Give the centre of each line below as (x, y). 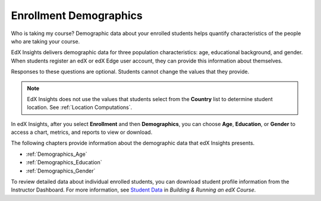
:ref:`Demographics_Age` (56, 154)
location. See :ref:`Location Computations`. (80, 108)
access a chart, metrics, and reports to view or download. (82, 132)
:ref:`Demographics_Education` (64, 162)
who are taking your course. (45, 41)
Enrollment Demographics (77, 15)
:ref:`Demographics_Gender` (61, 171)
